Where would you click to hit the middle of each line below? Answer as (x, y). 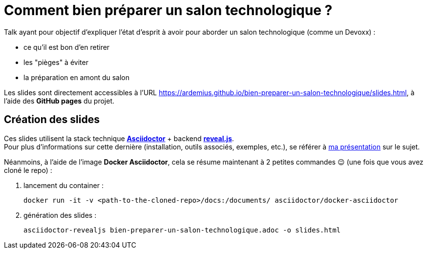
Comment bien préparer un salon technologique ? (168, 10)
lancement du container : (64, 185)
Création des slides (52, 120)
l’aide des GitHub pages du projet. (59, 101)
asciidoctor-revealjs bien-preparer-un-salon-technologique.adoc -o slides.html (182, 230)
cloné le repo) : (28, 170)
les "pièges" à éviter (56, 62)
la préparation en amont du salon (77, 77)
